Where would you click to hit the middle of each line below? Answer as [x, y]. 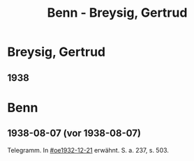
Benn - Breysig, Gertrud [117, 13]
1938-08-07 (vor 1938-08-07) [74, 133]
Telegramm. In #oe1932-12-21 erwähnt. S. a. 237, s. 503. [88, 150]
